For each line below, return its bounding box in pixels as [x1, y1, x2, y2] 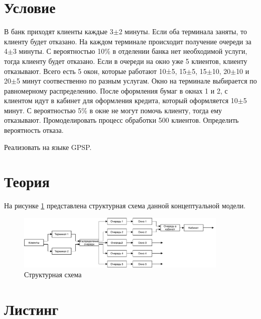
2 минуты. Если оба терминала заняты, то [118, 26, 247, 37]
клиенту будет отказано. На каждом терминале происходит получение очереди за [4, 36, 251, 46]
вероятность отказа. [4, 125, 64, 135]
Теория [4, 171, 50, 192]
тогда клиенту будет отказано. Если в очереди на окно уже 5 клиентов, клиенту [4, 55, 247, 66]
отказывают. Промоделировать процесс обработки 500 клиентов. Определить [4, 115, 239, 125]
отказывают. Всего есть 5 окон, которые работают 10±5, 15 [4, 65, 187, 76]
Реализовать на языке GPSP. [4, 141, 92, 152]
